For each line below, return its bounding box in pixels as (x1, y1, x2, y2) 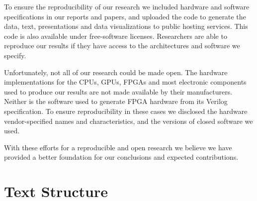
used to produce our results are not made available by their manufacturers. (4, 86, 233, 97)
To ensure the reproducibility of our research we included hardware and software (4, 1, 250, 11)
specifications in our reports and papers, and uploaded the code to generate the (4, 11, 246, 21)
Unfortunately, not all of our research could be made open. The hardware (4, 67, 228, 77)
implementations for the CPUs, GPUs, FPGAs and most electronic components (4, 77, 247, 87)
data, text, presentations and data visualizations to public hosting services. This (4, 21, 248, 31)
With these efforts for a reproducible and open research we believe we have (4, 142, 232, 152)
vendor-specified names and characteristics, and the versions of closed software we (4, 115, 253, 126)
